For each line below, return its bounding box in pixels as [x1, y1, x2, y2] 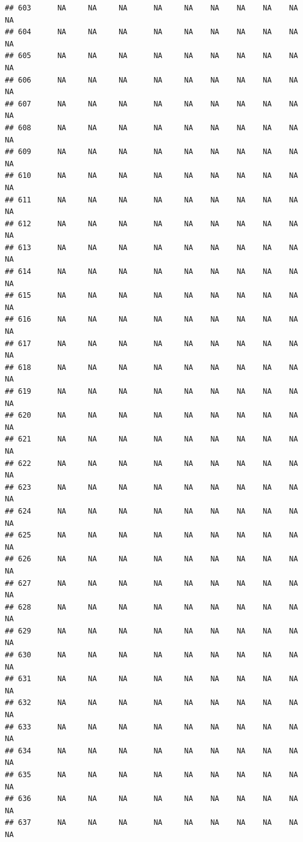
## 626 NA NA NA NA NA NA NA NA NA [5, 555, 298, 564]
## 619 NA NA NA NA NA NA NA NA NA [5, 387, 298, 396]
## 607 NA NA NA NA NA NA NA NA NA [5, 99, 298, 108]
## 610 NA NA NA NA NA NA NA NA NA [5, 171, 298, 180]
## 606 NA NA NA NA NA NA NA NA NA [5, 75, 298, 84]
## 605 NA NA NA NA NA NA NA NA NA [5, 51, 298, 61]
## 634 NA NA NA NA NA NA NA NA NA [5, 746, 298, 755]
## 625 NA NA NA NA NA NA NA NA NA [5, 531, 298, 540]
